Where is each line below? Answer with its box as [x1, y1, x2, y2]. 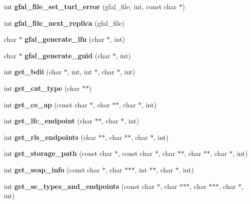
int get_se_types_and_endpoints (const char [4, 181, 155, 191]
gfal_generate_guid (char [24, 50, 110, 60]
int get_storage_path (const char [4, 148, 112, 158]
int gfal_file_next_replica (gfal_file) [4, 17, 125, 28]
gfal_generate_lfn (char [24, 34, 105, 44]
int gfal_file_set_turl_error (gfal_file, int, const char [4, 1, 177, 11]
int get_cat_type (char [4, 83, 80, 93]
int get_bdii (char [4, 67, 62, 77]
